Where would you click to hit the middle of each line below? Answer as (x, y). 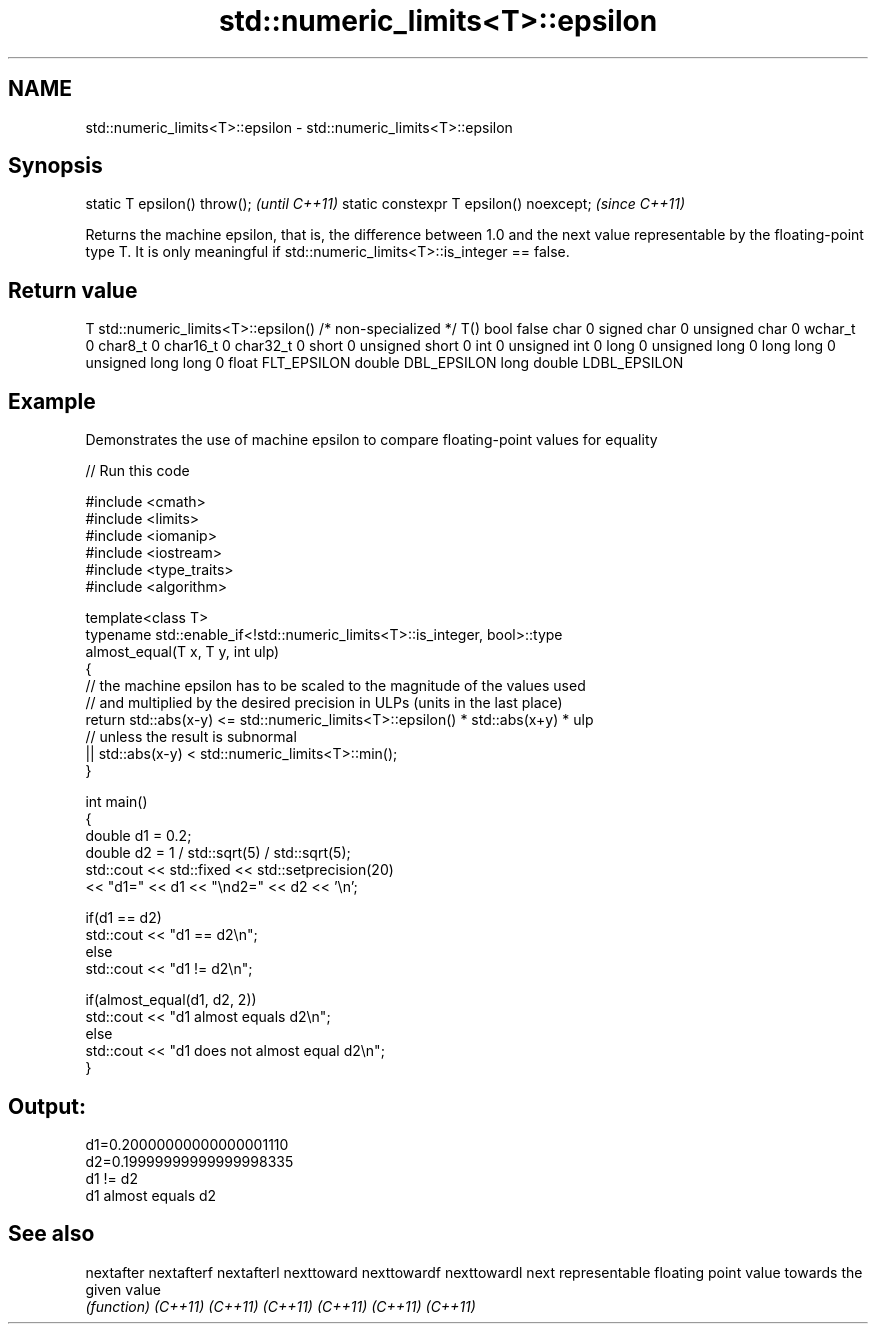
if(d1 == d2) (123, 918)
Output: (47, 1106)
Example (52, 401)
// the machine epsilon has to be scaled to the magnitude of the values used (335, 686)
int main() (116, 802)
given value (123, 1289)
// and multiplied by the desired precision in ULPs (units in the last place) (324, 703)
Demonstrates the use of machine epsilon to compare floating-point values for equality (371, 440)
